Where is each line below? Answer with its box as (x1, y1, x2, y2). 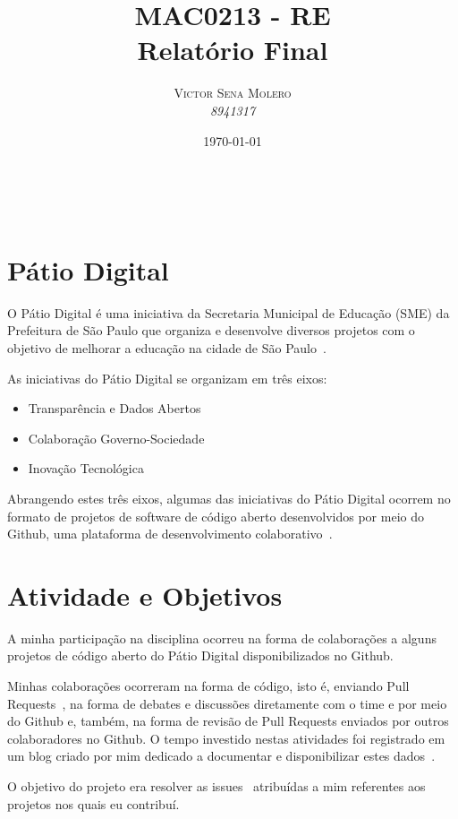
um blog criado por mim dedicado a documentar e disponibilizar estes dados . (7, 746, 436, 765)
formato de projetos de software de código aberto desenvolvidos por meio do (7, 506, 424, 525)
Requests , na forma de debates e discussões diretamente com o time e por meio (7, 694, 447, 712)
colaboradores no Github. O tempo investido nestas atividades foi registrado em (7, 728, 445, 747)
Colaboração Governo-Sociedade (28, 428, 205, 447)
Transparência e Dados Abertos (28, 399, 201, 418)
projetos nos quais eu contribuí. (7, 794, 180, 813)
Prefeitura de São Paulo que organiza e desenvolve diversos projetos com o (7, 321, 415, 340)
